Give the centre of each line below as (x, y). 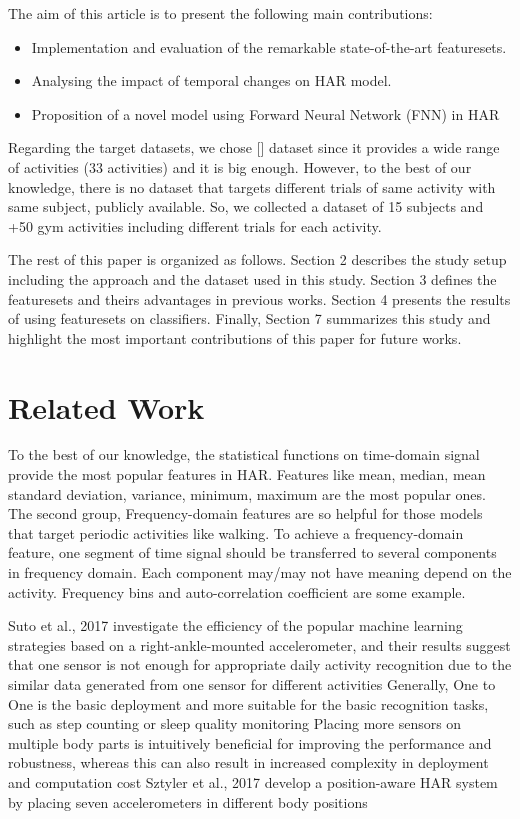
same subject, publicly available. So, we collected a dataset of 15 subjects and (246, 206)
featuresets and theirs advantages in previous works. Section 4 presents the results (259, 298)
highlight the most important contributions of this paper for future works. (235, 337)
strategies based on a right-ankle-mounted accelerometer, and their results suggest (259, 644)
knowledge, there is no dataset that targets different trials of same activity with (252, 186)
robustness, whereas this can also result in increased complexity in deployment (248, 762)
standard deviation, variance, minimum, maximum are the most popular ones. (247, 493)
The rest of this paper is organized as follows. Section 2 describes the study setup (257, 259)
